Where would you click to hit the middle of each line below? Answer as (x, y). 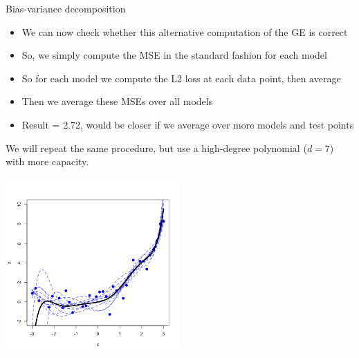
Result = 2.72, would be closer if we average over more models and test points (188, 124)
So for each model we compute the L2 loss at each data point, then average (181, 78)
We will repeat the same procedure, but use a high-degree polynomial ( (156, 148)
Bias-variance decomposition (66, 8)
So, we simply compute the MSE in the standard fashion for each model (174, 55)
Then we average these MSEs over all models (117, 101)
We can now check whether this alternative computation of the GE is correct (185, 31)
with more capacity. (47, 161)
